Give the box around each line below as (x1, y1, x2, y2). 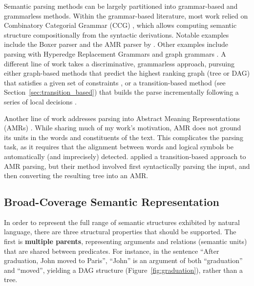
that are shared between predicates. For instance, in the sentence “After (4, 245, 219, 256)
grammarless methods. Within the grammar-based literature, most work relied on (4, 10, 248, 20)
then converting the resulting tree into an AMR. (4, 170, 148, 181)
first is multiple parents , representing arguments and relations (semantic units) (4, 236, 247, 246)
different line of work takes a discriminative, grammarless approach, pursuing (4, 58, 234, 68)
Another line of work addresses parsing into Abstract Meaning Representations (4, 113, 240, 123)
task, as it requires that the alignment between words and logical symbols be (4, 142, 233, 152)
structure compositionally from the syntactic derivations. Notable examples (4, 29, 229, 40)
